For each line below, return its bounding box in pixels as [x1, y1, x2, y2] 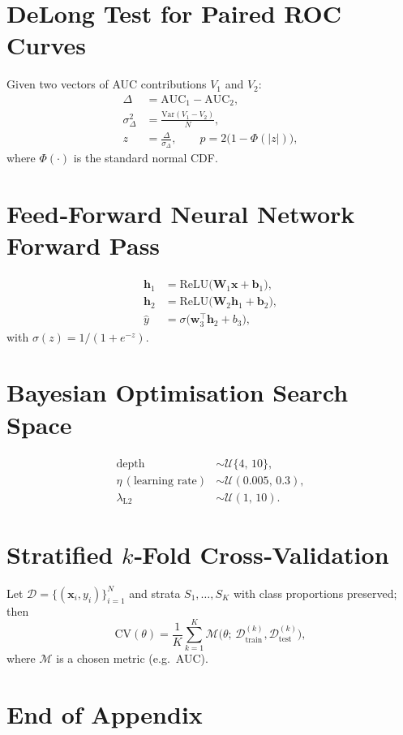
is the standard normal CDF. [73, 149, 218, 166]
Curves [6, 28, 87, 62]
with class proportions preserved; [233, 584, 397, 601]
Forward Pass [6, 229, 161, 262]
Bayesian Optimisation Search [6, 376, 349, 409]
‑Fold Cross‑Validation [133, 537, 389, 570]
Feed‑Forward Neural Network [6, 197, 355, 230]
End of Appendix [6, 698, 203, 731]
